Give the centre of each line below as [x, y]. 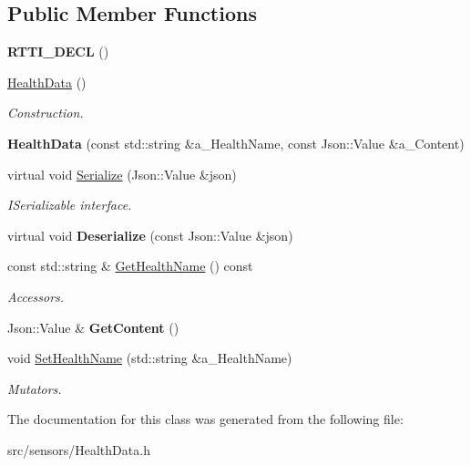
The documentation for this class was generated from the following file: [205, 419]
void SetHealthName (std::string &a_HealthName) [150, 358]
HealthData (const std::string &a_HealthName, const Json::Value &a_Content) [236, 143]
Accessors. [36, 296]
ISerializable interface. [70, 205]
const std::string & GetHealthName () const [130, 266]
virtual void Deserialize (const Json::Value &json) [150, 235]
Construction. [46, 113]
